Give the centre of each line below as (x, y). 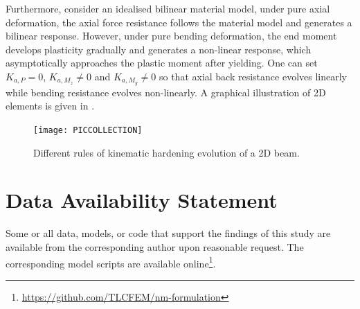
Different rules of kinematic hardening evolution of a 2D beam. (166, 152)
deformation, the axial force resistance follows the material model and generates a (179, 22)
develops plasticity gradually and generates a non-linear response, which (159, 49)
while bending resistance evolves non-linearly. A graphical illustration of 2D (166, 92)
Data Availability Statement (142, 200)
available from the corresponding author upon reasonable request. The (155, 246)
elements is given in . (50, 106)
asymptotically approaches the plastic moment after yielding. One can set (162, 63)
